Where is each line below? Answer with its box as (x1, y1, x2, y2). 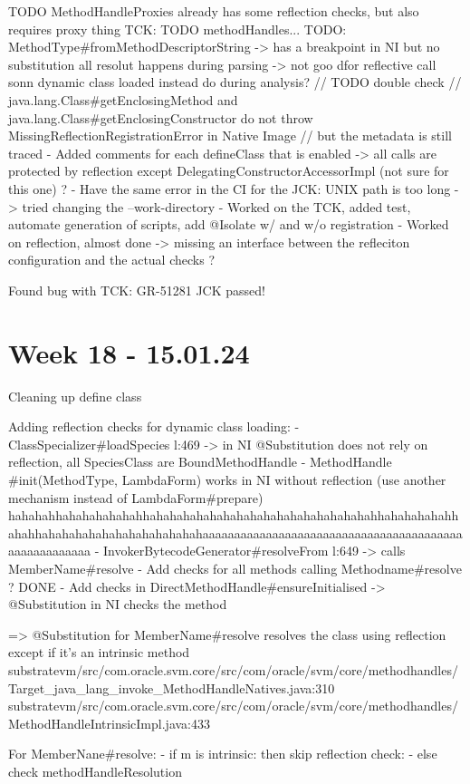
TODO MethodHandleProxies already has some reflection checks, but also (8, 2, 419, 20)
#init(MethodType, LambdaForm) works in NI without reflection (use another (8, 470, 446, 489)
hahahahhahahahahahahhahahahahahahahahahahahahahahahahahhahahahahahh (8, 506, 459, 525)
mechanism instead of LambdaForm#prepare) (8, 488, 264, 507)
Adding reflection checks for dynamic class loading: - (8, 417, 300, 436)
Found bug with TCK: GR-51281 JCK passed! (8, 280, 265, 299)
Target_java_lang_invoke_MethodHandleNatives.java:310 (8, 678, 335, 697)
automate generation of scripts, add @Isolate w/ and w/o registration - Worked (8, 215, 449, 234)
